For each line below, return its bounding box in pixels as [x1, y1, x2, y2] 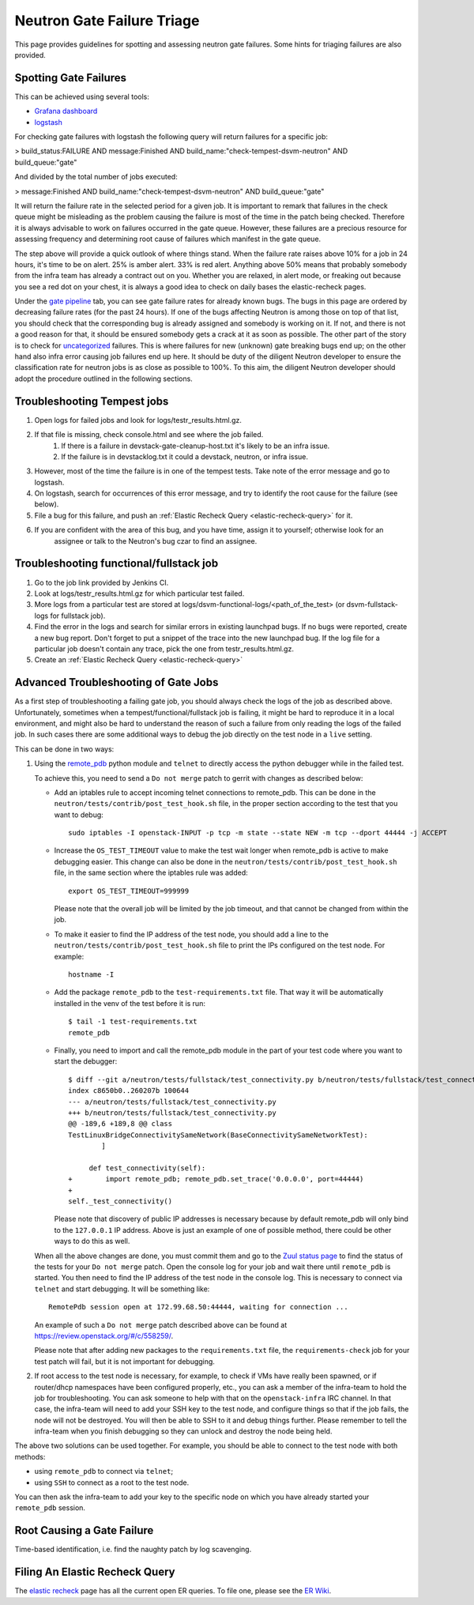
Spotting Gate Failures [14, 71, 126, 85]
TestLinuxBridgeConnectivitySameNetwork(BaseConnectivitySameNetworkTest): [68, 1130, 368, 1140]
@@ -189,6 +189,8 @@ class [68, 1119, 173, 1128]
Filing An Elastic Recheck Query [14, 1565, 175, 1579]
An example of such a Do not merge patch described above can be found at [34, 1320, 288, 1329]
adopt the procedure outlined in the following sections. [14, 374, 193, 383]
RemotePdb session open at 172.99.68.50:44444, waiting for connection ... [48, 1302, 348, 1312]
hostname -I [68, 970, 115, 979]
